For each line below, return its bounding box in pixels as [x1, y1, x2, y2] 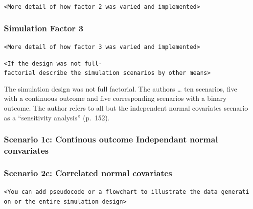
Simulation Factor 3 [4, 22, 84, 34]
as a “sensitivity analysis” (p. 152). [4, 112, 110, 122]
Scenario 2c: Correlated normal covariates [4, 166, 172, 179]
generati [221, 188, 250, 196]
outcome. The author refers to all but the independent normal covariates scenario [4, 103, 248, 113]
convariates [4, 144, 49, 157]
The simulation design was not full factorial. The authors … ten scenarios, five [4, 83, 237, 93]
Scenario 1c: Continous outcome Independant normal [4, 133, 218, 145]
